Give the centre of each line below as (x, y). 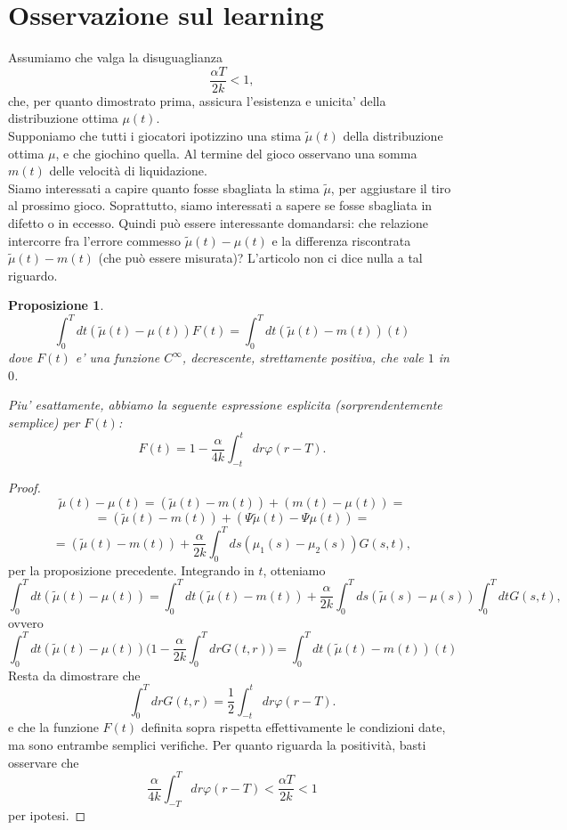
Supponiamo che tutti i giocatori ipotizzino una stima (155, 135)
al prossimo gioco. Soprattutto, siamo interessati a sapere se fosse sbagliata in (220, 205)
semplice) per (44, 422)
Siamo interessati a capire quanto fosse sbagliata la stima (164, 187)
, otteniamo (294, 570)
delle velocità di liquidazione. (128, 171)
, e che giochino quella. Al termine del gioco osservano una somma (236, 153)
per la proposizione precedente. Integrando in (131, 570)
